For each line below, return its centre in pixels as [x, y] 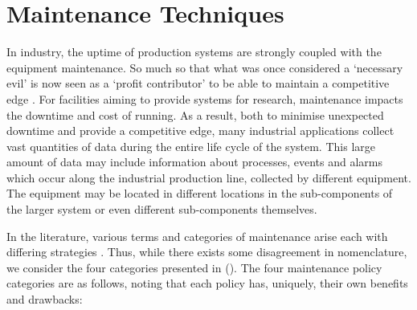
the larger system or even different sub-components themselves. [162, 209]
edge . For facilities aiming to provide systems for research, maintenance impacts [205, 98]
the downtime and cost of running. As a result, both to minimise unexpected [195, 114]
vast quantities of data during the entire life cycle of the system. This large [191, 146]
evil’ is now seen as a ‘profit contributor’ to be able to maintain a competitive [198, 83]
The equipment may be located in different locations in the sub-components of [200, 193]
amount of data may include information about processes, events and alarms [194, 162]
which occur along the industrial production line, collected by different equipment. [209, 177]
